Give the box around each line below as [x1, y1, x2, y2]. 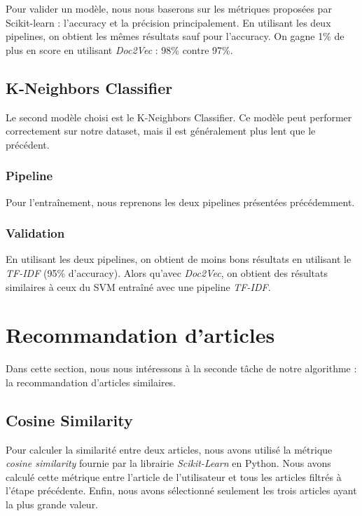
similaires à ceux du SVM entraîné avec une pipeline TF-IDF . [6, 279, 271, 294]
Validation [6, 224, 65, 242]
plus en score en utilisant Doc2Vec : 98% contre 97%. [6, 42, 233, 57]
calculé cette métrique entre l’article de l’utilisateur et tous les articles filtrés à [6, 469, 342, 484]
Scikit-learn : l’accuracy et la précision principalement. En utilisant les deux [6, 15, 331, 29]
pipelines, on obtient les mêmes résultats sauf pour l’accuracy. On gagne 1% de [6, 29, 344, 43]
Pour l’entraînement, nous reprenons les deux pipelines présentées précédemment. [6, 194, 355, 209]
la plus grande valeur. [6, 497, 99, 512]
